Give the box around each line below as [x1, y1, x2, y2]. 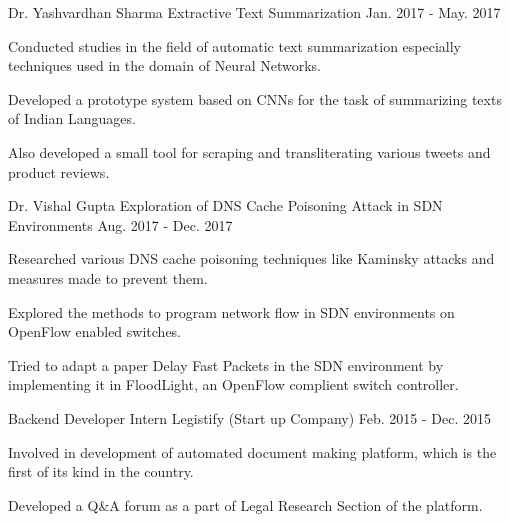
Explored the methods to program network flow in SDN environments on [8, 301, 455, 322]
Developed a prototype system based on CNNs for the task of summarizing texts [8, 88, 502, 109]
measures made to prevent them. [8, 267, 208, 288]
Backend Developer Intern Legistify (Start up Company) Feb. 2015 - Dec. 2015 [8, 407, 492, 428]
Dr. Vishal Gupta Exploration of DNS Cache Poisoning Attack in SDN [8, 195, 443, 216]
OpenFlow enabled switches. [8, 321, 182, 342]
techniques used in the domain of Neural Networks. [8, 55, 321, 76]
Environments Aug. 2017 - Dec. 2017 [8, 214, 233, 235]
